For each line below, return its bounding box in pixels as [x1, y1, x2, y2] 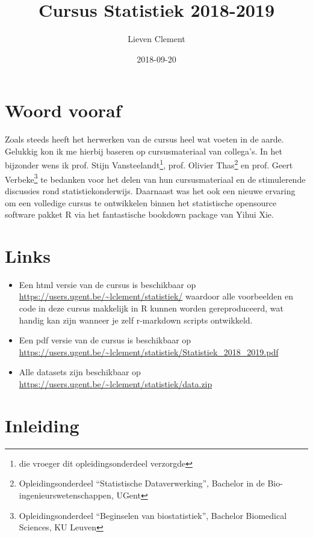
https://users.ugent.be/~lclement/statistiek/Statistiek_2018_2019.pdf [19, 345, 279, 358]
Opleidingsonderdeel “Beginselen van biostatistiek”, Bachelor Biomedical [19, 509, 287, 521]
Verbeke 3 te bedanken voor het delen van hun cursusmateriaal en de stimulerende [5, 171, 306, 185]
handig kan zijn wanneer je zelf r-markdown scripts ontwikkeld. [19, 313, 253, 326]
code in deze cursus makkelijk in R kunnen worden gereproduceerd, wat [19, 302, 284, 315]
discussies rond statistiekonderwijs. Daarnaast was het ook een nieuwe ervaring [5, 184, 296, 197]
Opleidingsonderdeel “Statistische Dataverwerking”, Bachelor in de [19, 477, 265, 489]
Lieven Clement [128, 32, 185, 45]
